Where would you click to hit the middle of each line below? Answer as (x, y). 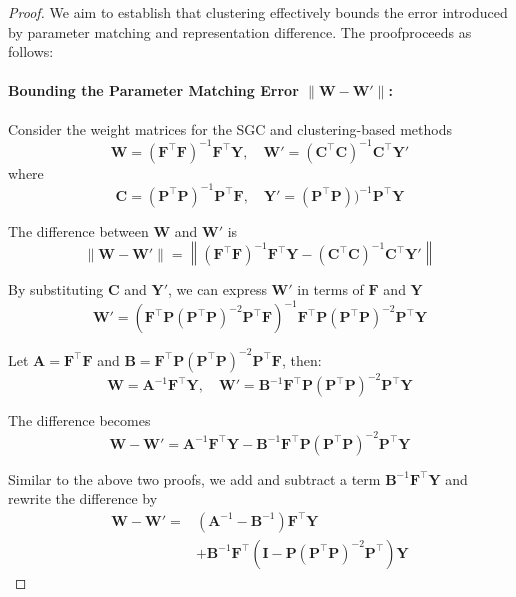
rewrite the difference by (83, 498)
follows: (31, 51)
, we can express (217, 289)
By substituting (56, 289)
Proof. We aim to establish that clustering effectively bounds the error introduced (258, 12)
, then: (301, 359)
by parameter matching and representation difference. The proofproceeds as (240, 31)
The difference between (78, 230)
